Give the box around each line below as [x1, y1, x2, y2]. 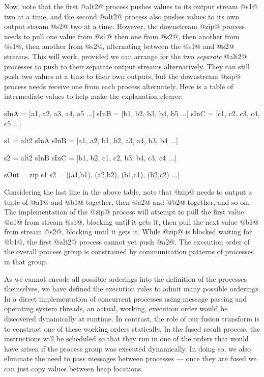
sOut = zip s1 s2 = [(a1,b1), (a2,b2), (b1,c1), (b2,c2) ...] [4, 169, 180, 180]
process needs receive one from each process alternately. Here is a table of [4, 80, 233, 91]
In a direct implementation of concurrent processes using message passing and [4, 293, 247, 304]
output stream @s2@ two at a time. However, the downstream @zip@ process [4, 21, 245, 32]
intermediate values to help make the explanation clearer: [4, 91, 183, 101]
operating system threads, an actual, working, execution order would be [4, 303, 228, 314]
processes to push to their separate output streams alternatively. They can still [4, 61, 250, 71]
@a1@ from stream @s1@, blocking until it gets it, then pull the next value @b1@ [4, 216, 259, 227]
